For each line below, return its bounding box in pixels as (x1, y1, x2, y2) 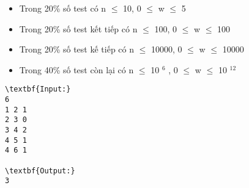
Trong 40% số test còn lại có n (19, 63, 134, 76)
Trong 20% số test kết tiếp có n (19, 22, 138, 35)
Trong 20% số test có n (19, 2, 106, 14)
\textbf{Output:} (5, 166, 75, 175)
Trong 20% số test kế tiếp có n (19, 43, 135, 56)
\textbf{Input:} (5, 85, 71, 94)
